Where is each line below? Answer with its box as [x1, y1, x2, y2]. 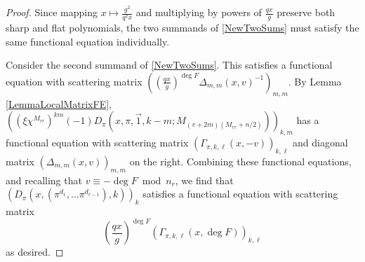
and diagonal [293, 135, 348, 150]
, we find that [175, 172, 234, 187]
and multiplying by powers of [135, 5, 262, 19]
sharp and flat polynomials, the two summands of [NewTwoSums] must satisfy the [6, 20, 359, 35]
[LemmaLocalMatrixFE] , [6, 96, 112, 111]
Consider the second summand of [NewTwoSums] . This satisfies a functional [6, 57, 333, 72]
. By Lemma [288, 74, 342, 88]
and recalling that [6, 172, 82, 187]
